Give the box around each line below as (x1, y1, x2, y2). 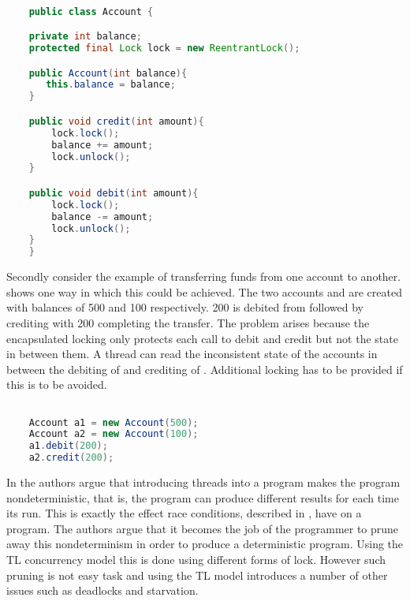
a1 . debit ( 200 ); (28, 440, 108, 452)
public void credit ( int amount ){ (28, 115, 204, 127)
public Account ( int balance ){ (28, 67, 188, 79)
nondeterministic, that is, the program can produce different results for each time (6, 489, 399, 506)
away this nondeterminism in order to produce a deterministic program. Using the (6, 536, 404, 552)
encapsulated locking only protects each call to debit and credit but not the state (6, 330, 398, 346)
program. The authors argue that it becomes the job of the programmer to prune (6, 520, 399, 536)
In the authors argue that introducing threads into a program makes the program (6, 474, 401, 491)
